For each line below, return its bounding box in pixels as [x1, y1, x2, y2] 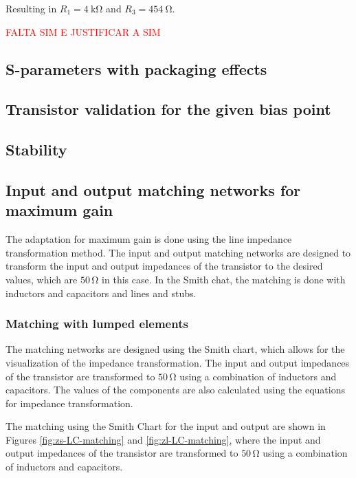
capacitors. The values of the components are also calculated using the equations [5, 382, 346, 397]
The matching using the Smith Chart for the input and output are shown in [5, 419, 326, 433]
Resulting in [5, 1, 57, 15]
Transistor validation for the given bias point [5, 98, 331, 120]
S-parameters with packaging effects [5, 58, 267, 79]
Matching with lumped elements [5, 315, 188, 332]
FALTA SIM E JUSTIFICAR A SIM [5, 24, 161, 39]
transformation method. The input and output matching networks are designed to [5, 245, 351, 259]
